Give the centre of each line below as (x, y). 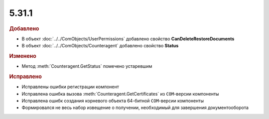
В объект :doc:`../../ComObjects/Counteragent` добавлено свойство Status (100, 46)
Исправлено (25, 77)
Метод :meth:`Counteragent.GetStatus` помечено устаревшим (87, 66)
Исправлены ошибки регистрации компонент (70, 87)
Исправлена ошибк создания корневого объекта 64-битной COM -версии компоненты (113, 101)
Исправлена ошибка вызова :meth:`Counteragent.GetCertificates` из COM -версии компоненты (120, 94)
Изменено (23, 56)
